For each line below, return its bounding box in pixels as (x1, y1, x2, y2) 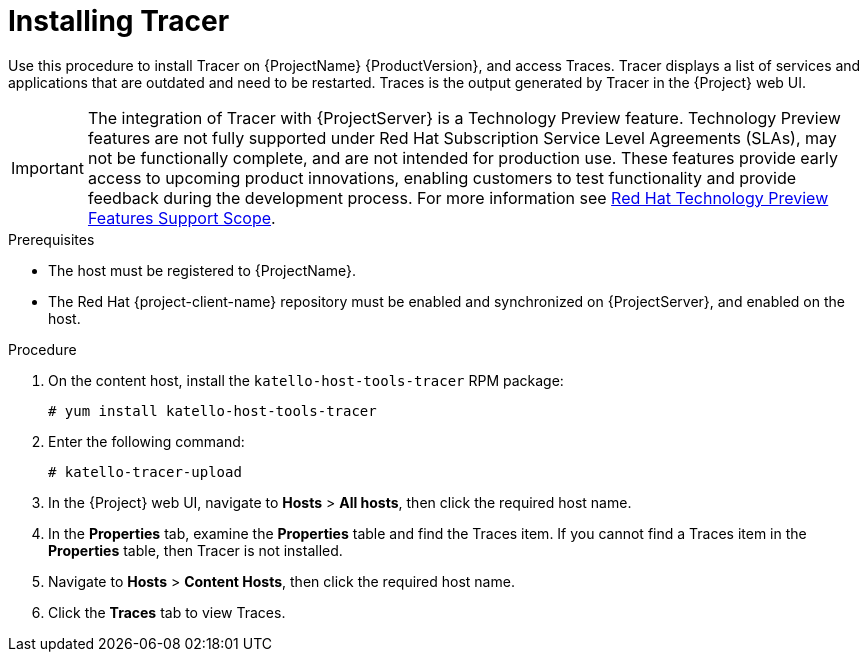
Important (11, 157, 84, 178)
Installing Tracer (8, 4, 230, 38)
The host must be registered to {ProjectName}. (48, 261, 356, 279)
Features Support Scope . (87, 207, 276, 228)
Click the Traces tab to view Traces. (48, 603, 286, 621)
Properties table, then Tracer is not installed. (48, 541, 343, 559)
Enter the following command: (48, 432, 245, 450)
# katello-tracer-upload (48, 463, 242, 480)
